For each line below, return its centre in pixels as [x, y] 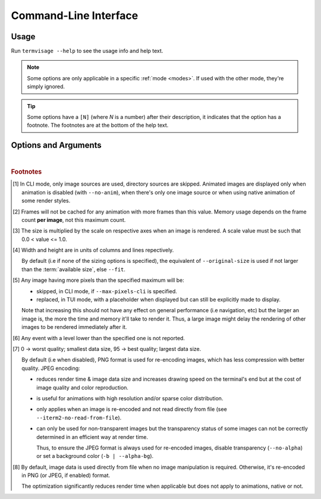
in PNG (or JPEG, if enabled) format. [66, 475]
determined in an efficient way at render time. [92, 437]
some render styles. [46, 201]
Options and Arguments [56, 145]
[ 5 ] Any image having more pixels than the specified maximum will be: [98, 280]
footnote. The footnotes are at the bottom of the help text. [98, 125]
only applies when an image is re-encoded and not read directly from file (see [132, 409]
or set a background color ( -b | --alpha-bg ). [95, 456]
